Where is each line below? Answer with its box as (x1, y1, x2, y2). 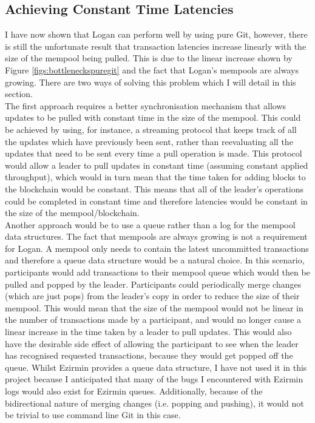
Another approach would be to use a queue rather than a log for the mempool (5, 218, 296, 231)
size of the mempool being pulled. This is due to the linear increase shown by (5, 52, 293, 64)
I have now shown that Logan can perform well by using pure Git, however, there (5, 28, 308, 41)
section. (5, 87, 33, 100)
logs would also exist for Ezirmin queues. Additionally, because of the (5, 385, 263, 398)
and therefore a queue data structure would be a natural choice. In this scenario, (5, 254, 305, 266)
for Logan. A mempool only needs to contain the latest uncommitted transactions (5, 242, 309, 254)
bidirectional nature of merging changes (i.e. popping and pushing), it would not (5, 396, 304, 409)
